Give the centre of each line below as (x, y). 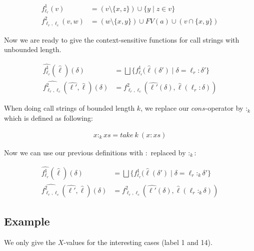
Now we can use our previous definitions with (73, 152)
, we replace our (165, 108)
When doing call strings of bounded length (69, 108)
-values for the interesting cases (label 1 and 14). (138, 242)
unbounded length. (33, 49)
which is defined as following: (48, 118)
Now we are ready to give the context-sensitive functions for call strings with (122, 39)
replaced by (168, 152)
